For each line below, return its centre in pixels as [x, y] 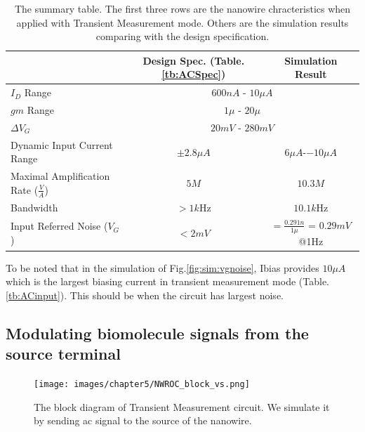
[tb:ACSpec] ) [194, 74]
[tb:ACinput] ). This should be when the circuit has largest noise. [145, 295]
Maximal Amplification [60, 176]
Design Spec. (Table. [194, 60]
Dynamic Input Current [62, 144]
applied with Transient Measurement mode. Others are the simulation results [182, 22]
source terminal [63, 354]
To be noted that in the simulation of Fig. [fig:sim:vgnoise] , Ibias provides [162, 267]
